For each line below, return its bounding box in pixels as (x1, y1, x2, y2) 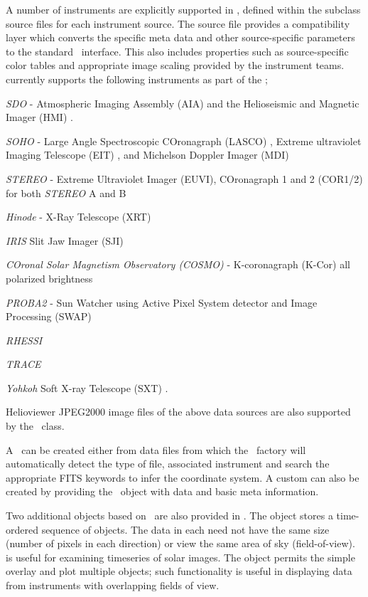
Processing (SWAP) (6, 309, 92, 324)
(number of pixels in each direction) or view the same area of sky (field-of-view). (6, 536, 355, 551)
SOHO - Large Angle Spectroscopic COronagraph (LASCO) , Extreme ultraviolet (6, 133, 362, 148)
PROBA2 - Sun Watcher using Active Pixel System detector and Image (6, 295, 318, 310)
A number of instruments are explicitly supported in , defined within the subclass (6, 2, 361, 16)
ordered (6, 522, 38, 537)
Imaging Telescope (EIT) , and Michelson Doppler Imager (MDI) (6, 147, 289, 162)
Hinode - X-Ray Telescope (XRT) (6, 209, 151, 224)
